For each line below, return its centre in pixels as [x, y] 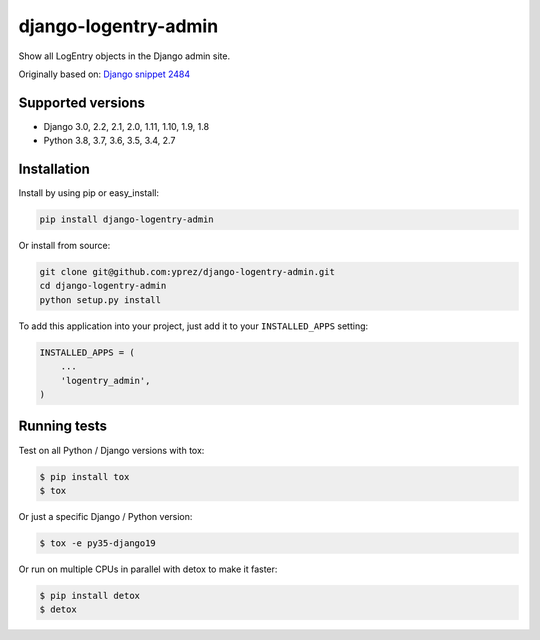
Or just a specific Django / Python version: [105, 516]
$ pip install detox [89, 595]
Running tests [63, 426]
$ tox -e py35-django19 [98, 543]
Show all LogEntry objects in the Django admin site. [124, 56]
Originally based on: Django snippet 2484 [104, 74]
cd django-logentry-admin [103, 286]
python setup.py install [100, 299]
